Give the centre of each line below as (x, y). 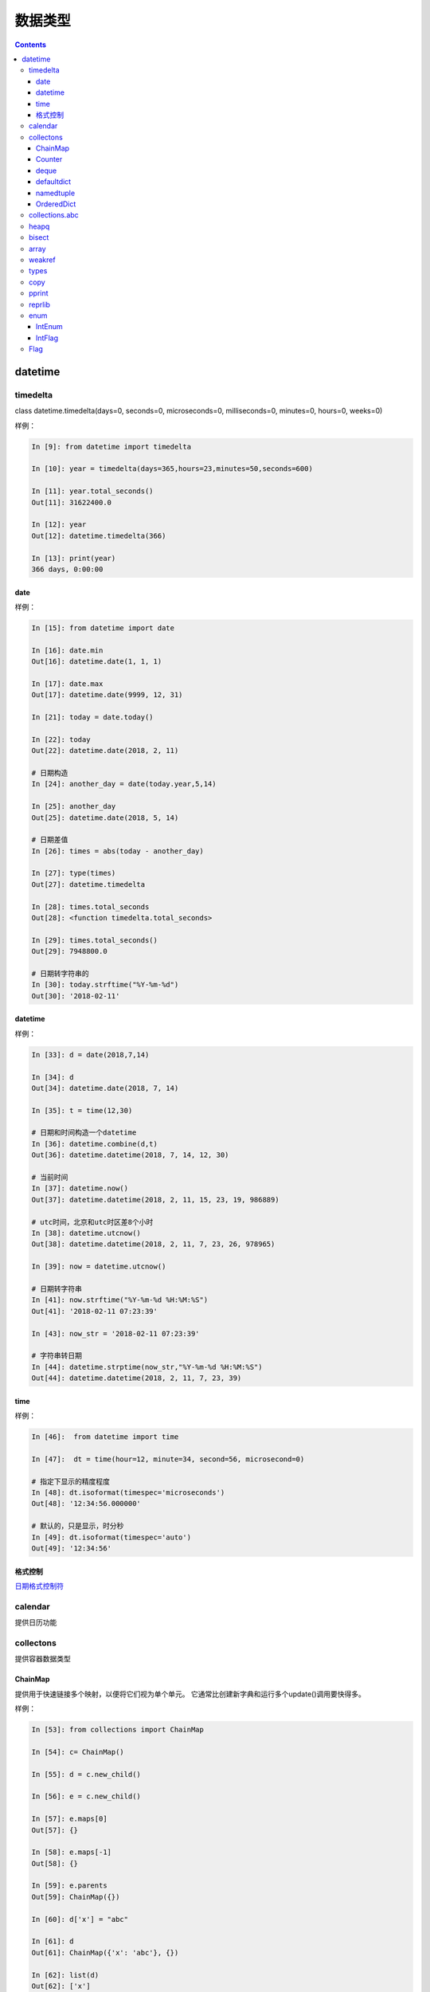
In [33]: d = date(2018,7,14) (90, 1055)
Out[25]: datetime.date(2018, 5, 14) (105, 818)
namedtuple (56, 193)
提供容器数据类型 (43, 1659)
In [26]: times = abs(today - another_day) (118, 851)
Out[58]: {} (55, 1863)
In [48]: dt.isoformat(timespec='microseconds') (128, 1493)
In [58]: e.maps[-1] (71, 1852)
